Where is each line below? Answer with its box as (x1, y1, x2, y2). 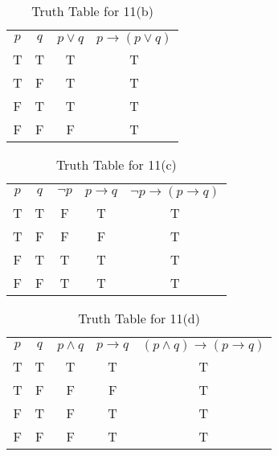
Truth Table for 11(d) (78, 309, 200, 327)
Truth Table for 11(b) (31, 2, 153, 20)
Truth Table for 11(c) (55, 155, 177, 174)
